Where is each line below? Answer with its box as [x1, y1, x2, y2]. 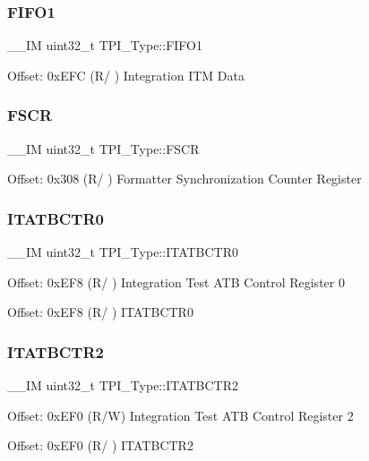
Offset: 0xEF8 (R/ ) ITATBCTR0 [7, 303, 193, 321]
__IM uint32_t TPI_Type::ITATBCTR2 [7, 376, 239, 395]
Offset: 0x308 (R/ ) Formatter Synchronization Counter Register [7, 169, 362, 188]
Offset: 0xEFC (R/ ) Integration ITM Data [7, 65, 245, 84]
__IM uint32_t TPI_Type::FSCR [7, 139, 200, 158]
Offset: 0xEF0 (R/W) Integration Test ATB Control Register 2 [7, 406, 354, 424]
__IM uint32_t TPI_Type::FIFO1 [7, 36, 202, 55]
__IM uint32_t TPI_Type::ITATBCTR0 [7, 243, 239, 261]
